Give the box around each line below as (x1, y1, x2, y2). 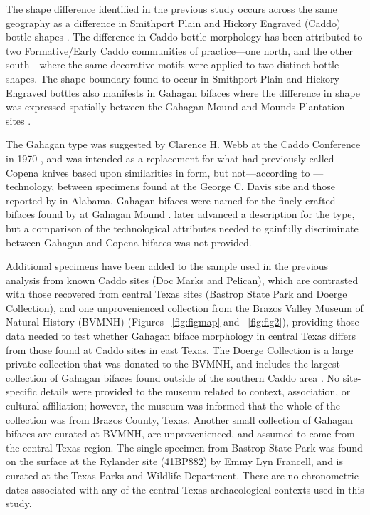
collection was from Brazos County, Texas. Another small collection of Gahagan (6, 412, 353, 427)
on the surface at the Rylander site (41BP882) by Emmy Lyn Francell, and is (6, 454, 344, 469)
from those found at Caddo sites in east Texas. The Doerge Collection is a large (6, 342, 354, 357)
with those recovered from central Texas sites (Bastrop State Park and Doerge (6, 286, 347, 301)
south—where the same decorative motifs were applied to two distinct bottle (6, 57, 339, 72)
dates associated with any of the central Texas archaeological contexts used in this (6, 482, 364, 496)
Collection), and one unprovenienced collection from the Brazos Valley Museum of (6, 300, 364, 315)
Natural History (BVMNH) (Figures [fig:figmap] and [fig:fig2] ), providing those (6, 314, 359, 329)
